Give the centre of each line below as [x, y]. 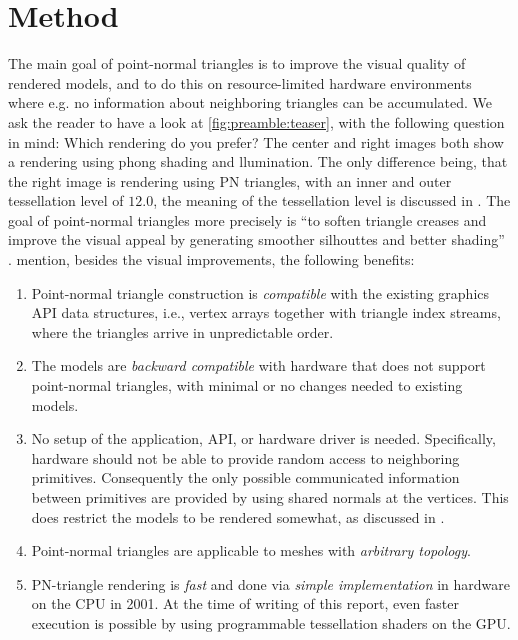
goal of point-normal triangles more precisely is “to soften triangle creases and [247, 219]
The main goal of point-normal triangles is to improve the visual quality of [237, 63]
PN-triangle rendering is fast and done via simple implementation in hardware [270, 583]
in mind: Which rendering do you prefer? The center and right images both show [256, 141]
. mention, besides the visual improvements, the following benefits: [211, 259]
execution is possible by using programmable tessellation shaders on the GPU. [271, 622]
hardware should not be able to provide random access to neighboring [245, 457]
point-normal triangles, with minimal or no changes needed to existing [247, 385]
